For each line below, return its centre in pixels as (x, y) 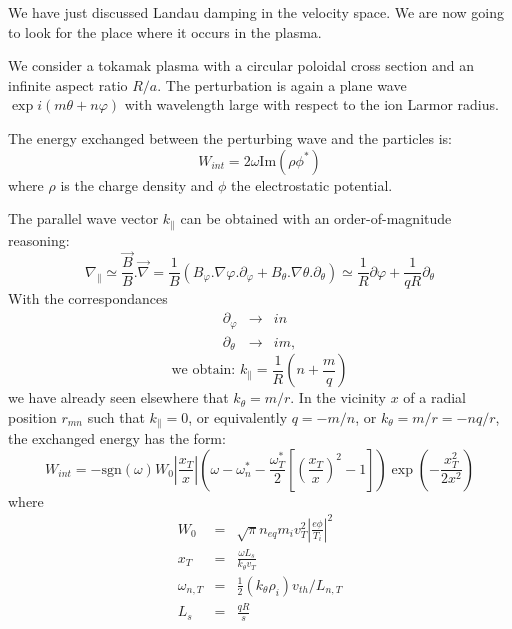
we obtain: (203, 370)
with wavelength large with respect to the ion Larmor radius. (311, 104)
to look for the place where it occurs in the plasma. (165, 31)
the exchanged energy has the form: (117, 438)
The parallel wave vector (83, 218)
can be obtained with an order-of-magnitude (316, 218)
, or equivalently (238, 416)
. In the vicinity (338, 397)
